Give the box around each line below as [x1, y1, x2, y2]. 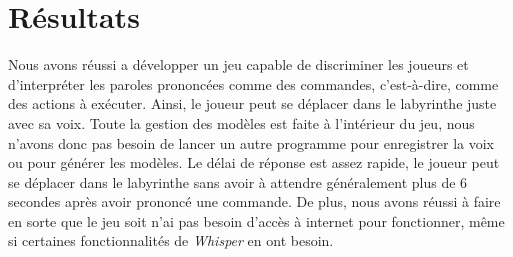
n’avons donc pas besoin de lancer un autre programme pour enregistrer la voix [8, 132, 494, 153]
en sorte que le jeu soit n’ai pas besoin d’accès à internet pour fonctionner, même [8, 210, 505, 231]
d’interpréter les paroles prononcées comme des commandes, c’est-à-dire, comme [8, 73, 499, 94]
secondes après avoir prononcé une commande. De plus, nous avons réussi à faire [8, 191, 501, 212]
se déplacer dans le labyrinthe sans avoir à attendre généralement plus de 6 [8, 171, 468, 192]
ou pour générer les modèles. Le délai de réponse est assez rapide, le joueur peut [8, 152, 500, 173]
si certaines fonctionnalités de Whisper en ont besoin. [8, 230, 334, 251]
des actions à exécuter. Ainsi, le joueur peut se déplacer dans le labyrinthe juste [8, 93, 497, 114]
